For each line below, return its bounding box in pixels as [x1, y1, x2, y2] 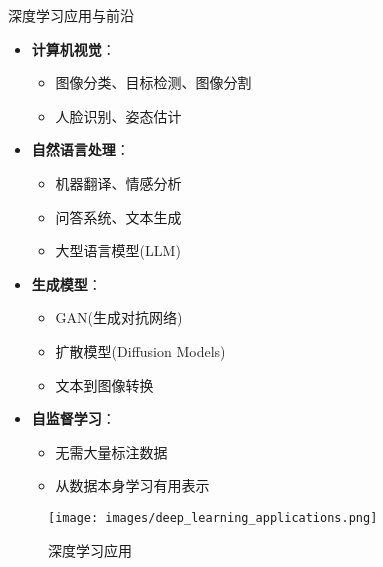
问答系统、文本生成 [55, 206, 182, 227]
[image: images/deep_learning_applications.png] [48, 510, 378, 525]
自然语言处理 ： [31, 139, 130, 160]
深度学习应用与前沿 [8, 5, 134, 25]
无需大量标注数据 [55, 441, 168, 462]
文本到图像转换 [55, 374, 154, 395]
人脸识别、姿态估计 [55, 105, 182, 126]
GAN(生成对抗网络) [55, 307, 183, 328]
